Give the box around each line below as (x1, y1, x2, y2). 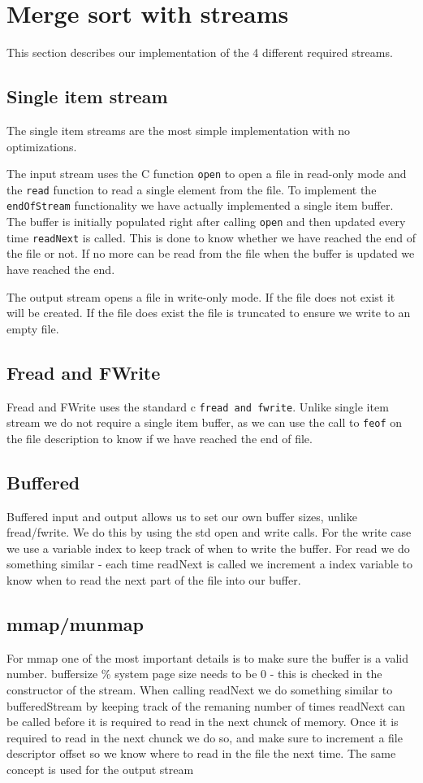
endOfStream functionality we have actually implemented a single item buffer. (6, 197, 394, 214)
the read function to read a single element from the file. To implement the (6, 181, 377, 198)
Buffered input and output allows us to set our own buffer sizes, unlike (6, 507, 357, 524)
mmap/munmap (6, 611, 145, 637)
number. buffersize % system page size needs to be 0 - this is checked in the (6, 665, 382, 682)
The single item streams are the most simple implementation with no (6, 121, 351, 138)
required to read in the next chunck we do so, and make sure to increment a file (6, 729, 403, 746)
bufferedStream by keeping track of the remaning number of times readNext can (6, 697, 406, 714)
